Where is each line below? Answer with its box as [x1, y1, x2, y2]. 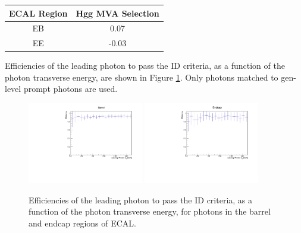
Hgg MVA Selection [76, 7, 159, 19]
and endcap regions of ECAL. [29, 216, 136, 229]
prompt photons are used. [23, 82, 118, 95]
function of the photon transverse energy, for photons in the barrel [29, 205, 271, 218]
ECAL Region [9, 7, 68, 19]
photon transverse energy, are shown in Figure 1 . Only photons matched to [5, 71, 278, 83]
